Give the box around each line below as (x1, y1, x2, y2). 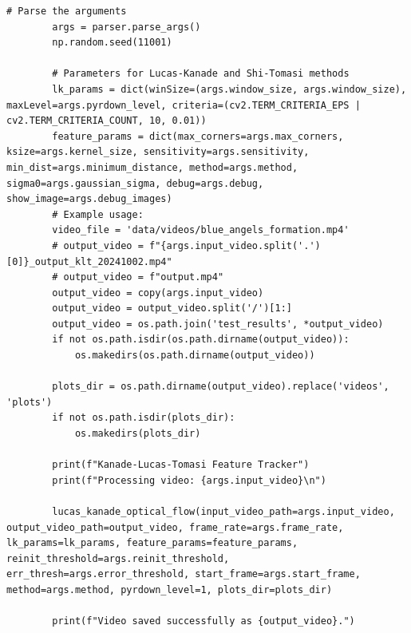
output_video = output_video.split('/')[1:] (52, 303, 292, 315)
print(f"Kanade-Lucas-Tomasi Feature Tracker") (52, 459, 310, 471)
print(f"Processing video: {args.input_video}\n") (52, 474, 326, 486)
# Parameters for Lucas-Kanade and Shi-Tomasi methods (52, 68, 350, 80)
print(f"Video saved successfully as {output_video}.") (52, 615, 355, 627)
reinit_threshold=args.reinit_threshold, (6, 552, 230, 564)
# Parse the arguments (6, 6, 127, 17)
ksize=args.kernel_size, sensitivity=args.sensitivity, (6, 146, 310, 158)
